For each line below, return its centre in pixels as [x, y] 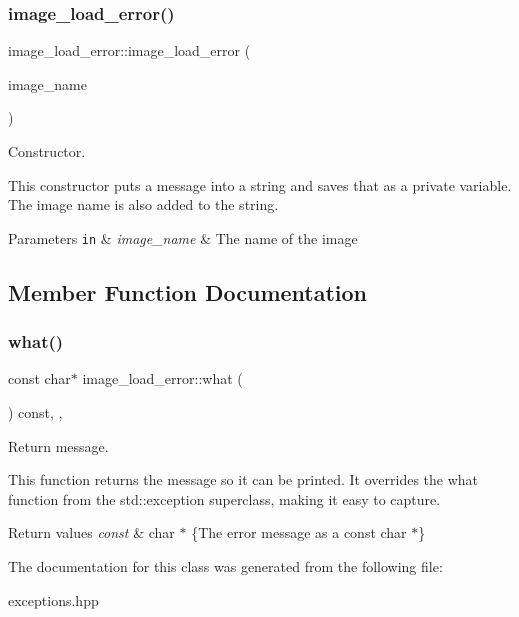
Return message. [58, 445]
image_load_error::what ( [162, 378]
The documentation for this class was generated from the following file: [225, 566]
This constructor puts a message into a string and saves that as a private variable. [260, 184]
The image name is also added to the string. [143, 204]
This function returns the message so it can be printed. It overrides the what [243, 479]
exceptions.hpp [53, 599]
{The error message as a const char [299, 532]
